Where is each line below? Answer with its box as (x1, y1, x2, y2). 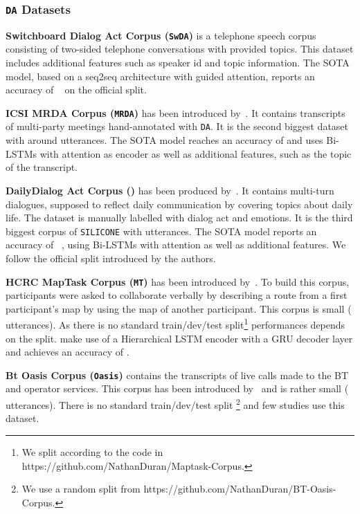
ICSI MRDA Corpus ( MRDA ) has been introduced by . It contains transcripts (6, 105, 345, 120)
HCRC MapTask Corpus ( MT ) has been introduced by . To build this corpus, (6, 274, 350, 288)
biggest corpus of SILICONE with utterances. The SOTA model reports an (6, 223, 317, 238)
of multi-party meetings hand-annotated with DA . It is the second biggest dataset (6, 119, 349, 134)
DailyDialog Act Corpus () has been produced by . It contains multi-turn (6, 183, 334, 197)
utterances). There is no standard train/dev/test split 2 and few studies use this (6, 396, 345, 412)
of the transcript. (6, 160, 78, 174)
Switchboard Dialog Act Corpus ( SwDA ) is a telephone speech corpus (6, 28, 316, 42)
